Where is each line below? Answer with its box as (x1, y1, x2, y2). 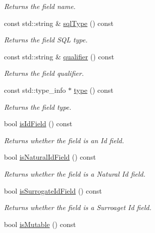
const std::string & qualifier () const (4, 51, 114, 61)
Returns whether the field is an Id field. (4, 135, 124, 145)
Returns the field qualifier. (4, 68, 84, 78)
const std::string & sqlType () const (4, 17, 113, 28)
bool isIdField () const (4, 118, 72, 129)
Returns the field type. (4, 101, 71, 112)
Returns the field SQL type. (4, 34, 87, 45)
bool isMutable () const (4, 219, 76, 229)
